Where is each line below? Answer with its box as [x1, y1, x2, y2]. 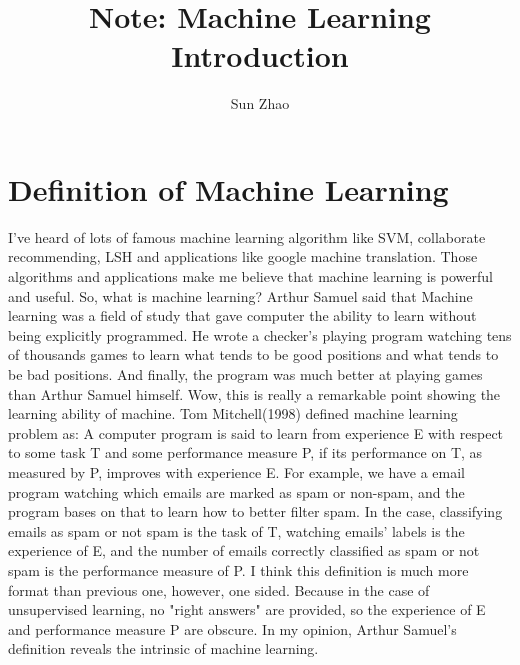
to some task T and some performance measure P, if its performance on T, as [8, 442, 483, 463]
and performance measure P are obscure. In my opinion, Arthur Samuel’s [8, 618, 457, 639]
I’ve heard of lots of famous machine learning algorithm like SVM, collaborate [8, 226, 486, 247]
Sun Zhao [230, 93, 290, 114]
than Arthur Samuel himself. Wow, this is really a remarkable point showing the [8, 383, 501, 404]
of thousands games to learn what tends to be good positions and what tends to [8, 344, 499, 365]
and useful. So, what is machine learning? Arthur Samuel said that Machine [8, 285, 473, 306]
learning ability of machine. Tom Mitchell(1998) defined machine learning [8, 403, 458, 424]
